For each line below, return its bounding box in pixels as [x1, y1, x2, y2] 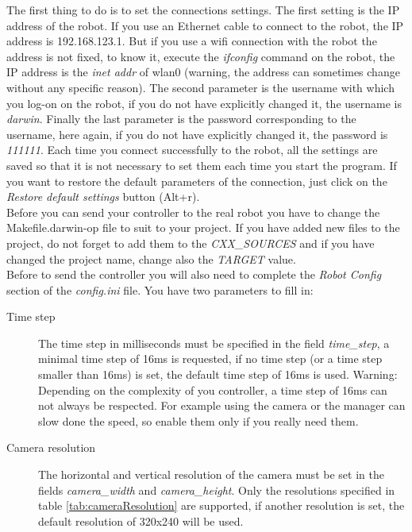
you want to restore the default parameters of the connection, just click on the [6, 172, 387, 189]
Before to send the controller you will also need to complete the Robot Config [6, 266, 382, 283]
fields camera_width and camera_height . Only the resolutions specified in [38, 481, 395, 498]
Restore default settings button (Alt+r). [6, 188, 200, 205]
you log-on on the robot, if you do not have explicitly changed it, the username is [6, 94, 402, 111]
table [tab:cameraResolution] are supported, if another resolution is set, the [38, 497, 405, 514]
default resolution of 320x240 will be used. [38, 512, 244, 529]
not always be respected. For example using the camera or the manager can [38, 397, 406, 414]
